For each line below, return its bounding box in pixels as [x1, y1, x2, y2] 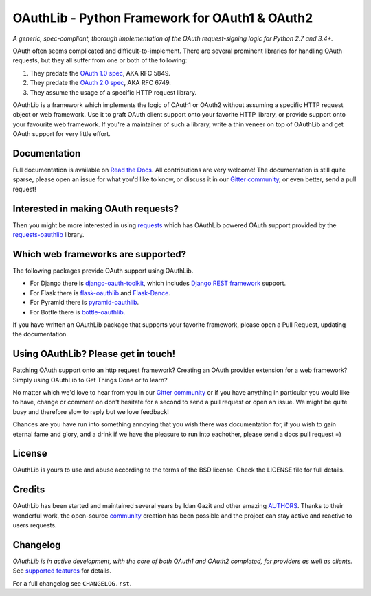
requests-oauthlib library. [12, 231, 85, 239]
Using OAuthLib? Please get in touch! [12, 348, 176, 360]
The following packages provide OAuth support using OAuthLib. [12, 266, 194, 275]
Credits [12, 484, 45, 496]
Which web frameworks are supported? [12, 248, 187, 260]
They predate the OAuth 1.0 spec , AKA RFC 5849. [30, 69, 171, 77]
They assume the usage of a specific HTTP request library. [30, 88, 197, 96]
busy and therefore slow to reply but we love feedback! [12, 407, 170, 415]
